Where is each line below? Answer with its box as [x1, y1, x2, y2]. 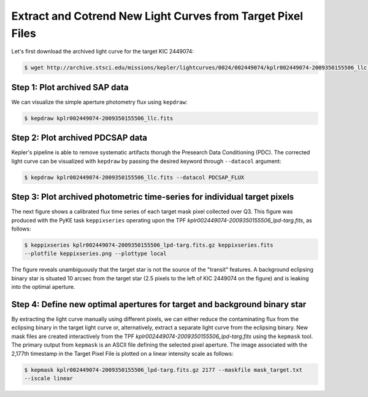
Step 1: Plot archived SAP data [11, 82, 129, 92]
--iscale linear [24, 375, 74, 382]
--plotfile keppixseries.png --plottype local [24, 250, 167, 257]
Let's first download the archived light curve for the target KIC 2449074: [11, 48, 194, 55]
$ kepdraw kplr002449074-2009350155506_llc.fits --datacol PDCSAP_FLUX [24, 174, 245, 181]
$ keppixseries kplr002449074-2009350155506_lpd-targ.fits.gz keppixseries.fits [24, 242, 274, 248]
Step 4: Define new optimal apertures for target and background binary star [11, 299, 307, 310]
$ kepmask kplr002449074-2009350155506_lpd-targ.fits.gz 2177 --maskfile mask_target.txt [24, 366, 303, 373]
